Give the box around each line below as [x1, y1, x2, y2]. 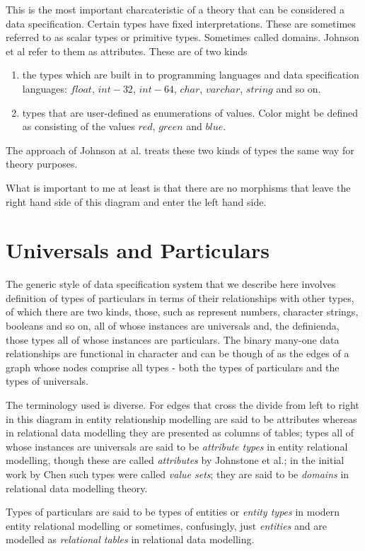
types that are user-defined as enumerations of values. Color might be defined [22, 105, 358, 120]
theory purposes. [6, 156, 78, 171]
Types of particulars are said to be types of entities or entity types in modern [6, 504, 340, 519]
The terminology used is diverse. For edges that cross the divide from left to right [6, 398, 359, 412]
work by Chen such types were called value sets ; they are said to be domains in [6, 466, 349, 481]
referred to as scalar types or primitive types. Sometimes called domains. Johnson [6, 30, 359, 45]
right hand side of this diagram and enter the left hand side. [6, 194, 267, 209]
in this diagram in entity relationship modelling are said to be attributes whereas [6, 411, 357, 426]
